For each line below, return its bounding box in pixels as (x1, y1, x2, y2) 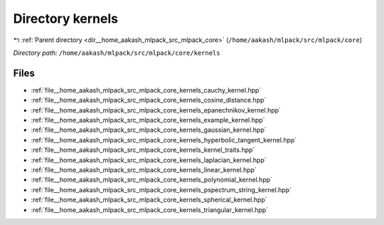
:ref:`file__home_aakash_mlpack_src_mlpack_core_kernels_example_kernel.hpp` (31, 116, 265, 125)
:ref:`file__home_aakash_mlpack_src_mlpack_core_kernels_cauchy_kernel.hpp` (31, 85, 262, 94)
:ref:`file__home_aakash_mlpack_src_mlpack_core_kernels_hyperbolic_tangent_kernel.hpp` (31, 135, 297, 144)
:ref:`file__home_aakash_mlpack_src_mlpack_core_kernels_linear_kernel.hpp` (31, 165, 257, 174)
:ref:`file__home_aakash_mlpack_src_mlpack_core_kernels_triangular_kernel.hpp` (31, 205, 269, 214)
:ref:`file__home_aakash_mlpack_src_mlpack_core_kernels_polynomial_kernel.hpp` (31, 175, 273, 184)
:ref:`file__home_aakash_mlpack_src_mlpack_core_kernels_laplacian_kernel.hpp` (31, 155, 267, 164)
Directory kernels (13, 11, 119, 26)
